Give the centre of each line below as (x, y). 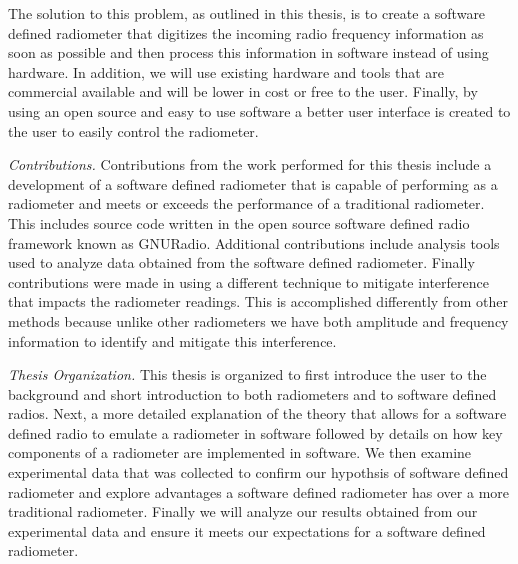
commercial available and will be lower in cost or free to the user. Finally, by (243, 91)
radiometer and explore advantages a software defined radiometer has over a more (259, 491)
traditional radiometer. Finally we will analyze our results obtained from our (243, 511)
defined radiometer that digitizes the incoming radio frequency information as (246, 32)
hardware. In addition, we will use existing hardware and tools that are (226, 71)
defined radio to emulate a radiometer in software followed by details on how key (255, 432)
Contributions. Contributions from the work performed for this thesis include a (250, 164)
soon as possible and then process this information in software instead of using (248, 52)
